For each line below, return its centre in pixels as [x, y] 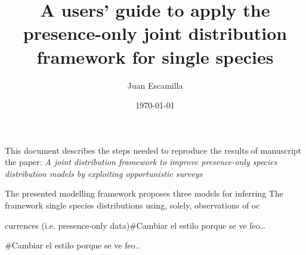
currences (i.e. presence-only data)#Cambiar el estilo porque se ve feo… [135, 225]
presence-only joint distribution [155, 33]
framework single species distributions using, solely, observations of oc [132, 205]
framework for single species [155, 56]
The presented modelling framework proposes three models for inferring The [144, 193]
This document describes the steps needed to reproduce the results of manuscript [153, 150]
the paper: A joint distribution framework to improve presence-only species [141, 162]
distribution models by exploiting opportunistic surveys [104, 173]
